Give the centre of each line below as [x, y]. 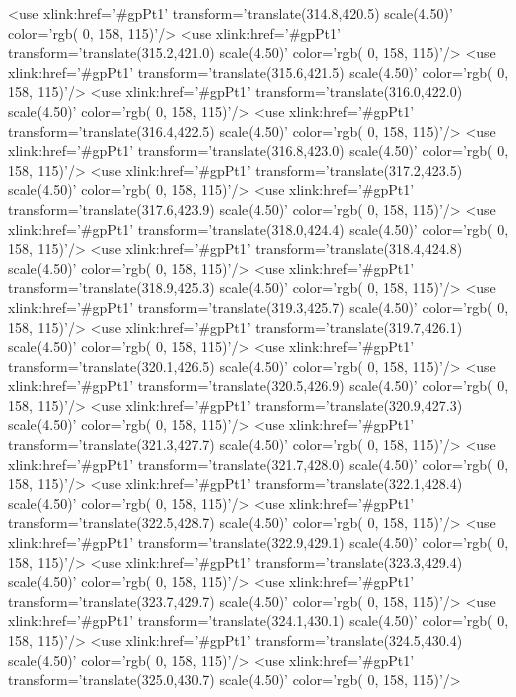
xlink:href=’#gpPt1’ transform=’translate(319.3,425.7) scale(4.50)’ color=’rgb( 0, [258, 306]
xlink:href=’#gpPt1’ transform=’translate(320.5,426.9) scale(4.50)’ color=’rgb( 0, [258, 385]
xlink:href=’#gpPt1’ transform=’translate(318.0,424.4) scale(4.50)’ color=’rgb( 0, [258, 228]
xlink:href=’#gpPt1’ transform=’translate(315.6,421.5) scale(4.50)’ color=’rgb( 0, [258, 71]
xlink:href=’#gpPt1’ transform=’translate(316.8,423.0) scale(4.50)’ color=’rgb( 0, [258, 150]
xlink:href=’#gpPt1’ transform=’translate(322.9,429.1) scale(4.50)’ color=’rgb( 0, [258, 542]
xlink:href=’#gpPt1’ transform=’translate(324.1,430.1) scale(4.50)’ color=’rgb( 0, [258, 620]
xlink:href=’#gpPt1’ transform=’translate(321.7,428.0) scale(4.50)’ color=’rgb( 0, [258, 463]
